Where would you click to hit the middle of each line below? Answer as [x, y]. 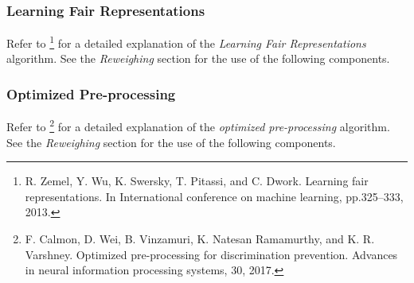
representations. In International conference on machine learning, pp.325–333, [214, 196]
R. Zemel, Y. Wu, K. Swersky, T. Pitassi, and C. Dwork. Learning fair [197, 181]
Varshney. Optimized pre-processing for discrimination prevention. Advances [211, 254]
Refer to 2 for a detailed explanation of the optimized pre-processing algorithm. [198, 125]
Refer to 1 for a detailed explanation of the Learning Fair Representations [186, 42]
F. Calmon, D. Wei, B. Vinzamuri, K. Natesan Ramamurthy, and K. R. [200, 238]
